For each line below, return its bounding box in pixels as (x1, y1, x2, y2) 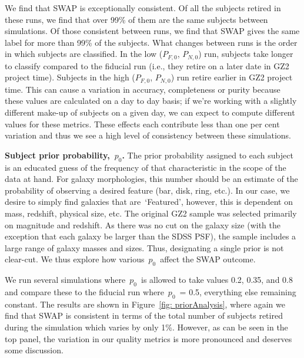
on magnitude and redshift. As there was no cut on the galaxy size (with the (5, 218, 280, 231)
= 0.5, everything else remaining (179, 285, 296, 298)
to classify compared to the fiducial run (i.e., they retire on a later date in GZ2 (5, 59, 289, 72)
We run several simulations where (5, 273, 126, 286)
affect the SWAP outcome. (160, 253, 256, 265)
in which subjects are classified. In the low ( (5, 48, 163, 60)
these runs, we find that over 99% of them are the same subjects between (5, 13, 268, 25)
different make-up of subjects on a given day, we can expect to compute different (5, 106, 295, 119)
